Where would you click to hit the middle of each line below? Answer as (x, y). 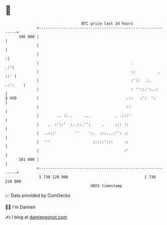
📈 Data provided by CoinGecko (38, 195)
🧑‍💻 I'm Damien (21, 207)
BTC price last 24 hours (108, 24)
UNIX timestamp (106, 186)
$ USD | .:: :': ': (80, 98)
